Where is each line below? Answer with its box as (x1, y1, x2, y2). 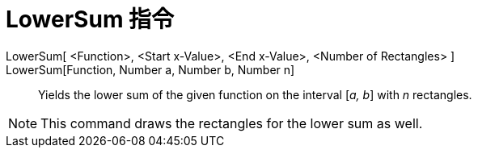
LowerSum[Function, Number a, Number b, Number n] (6, 62, 295, 77)
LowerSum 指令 (6, 6, 175, 33)
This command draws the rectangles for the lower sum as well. (40, 114, 423, 131)
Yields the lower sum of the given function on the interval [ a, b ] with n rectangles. (38, 87, 472, 102)
